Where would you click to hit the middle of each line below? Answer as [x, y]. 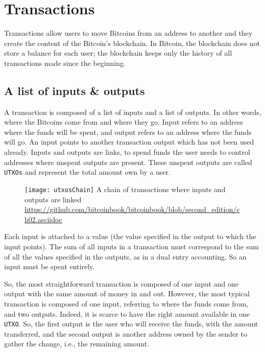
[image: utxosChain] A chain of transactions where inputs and [125, 189]
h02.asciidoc [43, 219]
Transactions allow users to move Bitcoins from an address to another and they [128, 33]
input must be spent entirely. [50, 266]
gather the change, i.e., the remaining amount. [77, 344]
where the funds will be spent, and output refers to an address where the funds [128, 132]
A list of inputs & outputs [75, 90]
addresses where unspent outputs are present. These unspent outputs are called [128, 162]
